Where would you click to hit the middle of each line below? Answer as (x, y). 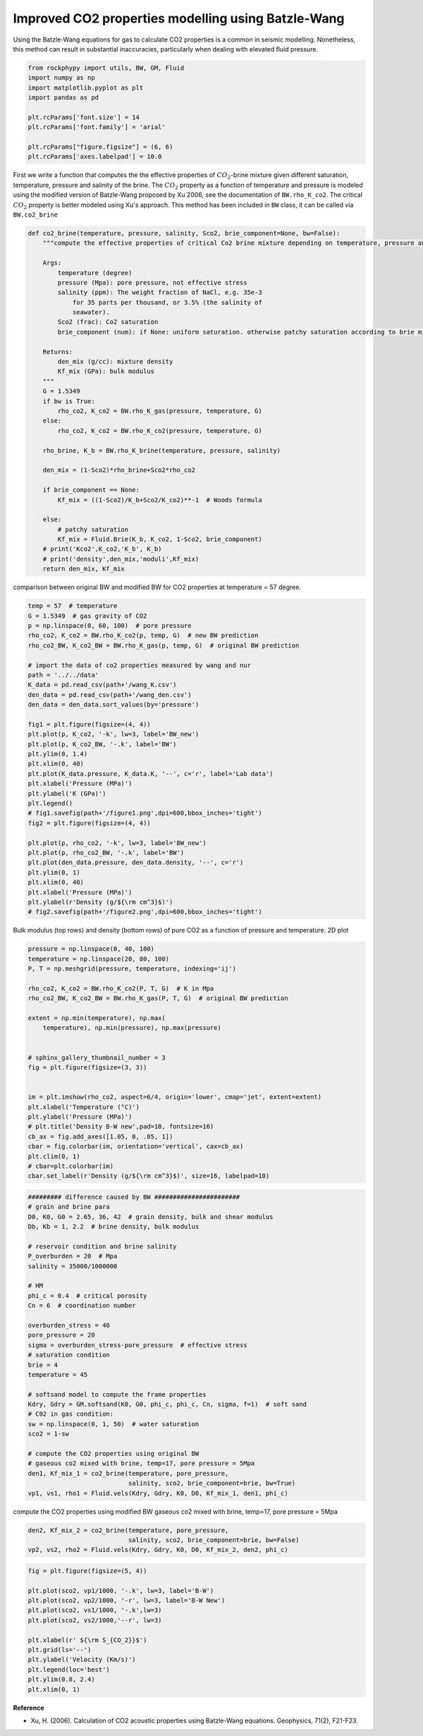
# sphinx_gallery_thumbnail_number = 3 (97, 1057)
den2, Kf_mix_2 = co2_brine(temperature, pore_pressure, (128, 1530)
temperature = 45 (58, 1374)
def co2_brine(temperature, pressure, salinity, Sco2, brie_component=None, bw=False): (184, 233)
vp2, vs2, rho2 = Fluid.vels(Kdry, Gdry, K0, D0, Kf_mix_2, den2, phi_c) (158, 1550)
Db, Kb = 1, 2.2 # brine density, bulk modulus (114, 1227)
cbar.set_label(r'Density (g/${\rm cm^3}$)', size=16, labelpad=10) (149, 1176)
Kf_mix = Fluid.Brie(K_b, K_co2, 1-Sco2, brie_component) (160, 539)
